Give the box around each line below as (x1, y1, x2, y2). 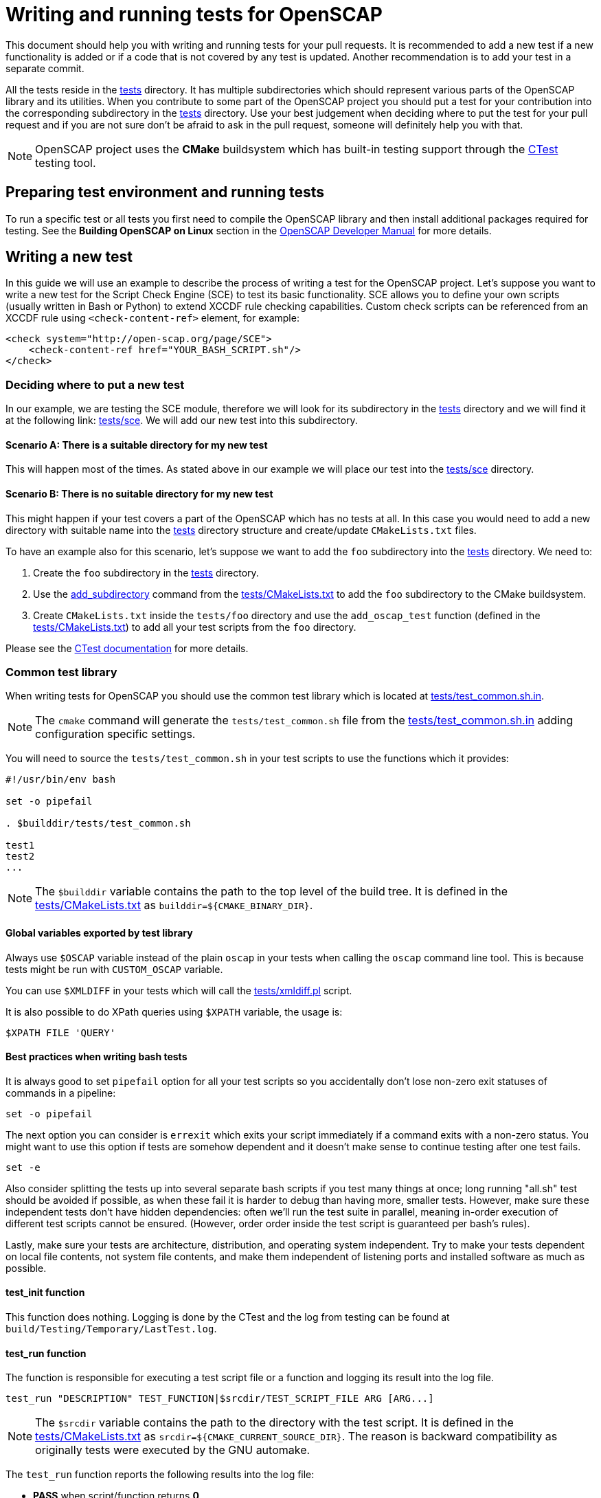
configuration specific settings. (35, 727, 196, 741)
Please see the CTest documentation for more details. (5, 642, 249, 654)
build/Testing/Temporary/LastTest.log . (5, 1323, 217, 1335)
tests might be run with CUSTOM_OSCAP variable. (5, 963, 223, 975)
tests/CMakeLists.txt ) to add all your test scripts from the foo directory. (33, 621, 356, 633)
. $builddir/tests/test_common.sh (5, 818, 191, 829)
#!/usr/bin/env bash (5, 774, 116, 785)
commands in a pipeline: (5, 1086, 116, 1099)
